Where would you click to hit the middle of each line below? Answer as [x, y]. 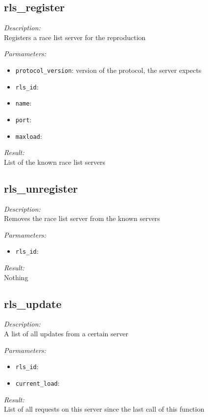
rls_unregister [41, 188]
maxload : [29, 136]
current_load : [37, 383]
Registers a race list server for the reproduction [75, 37]
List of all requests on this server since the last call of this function [104, 409]
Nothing [16, 277]
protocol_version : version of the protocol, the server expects [108, 70]
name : [23, 103]
